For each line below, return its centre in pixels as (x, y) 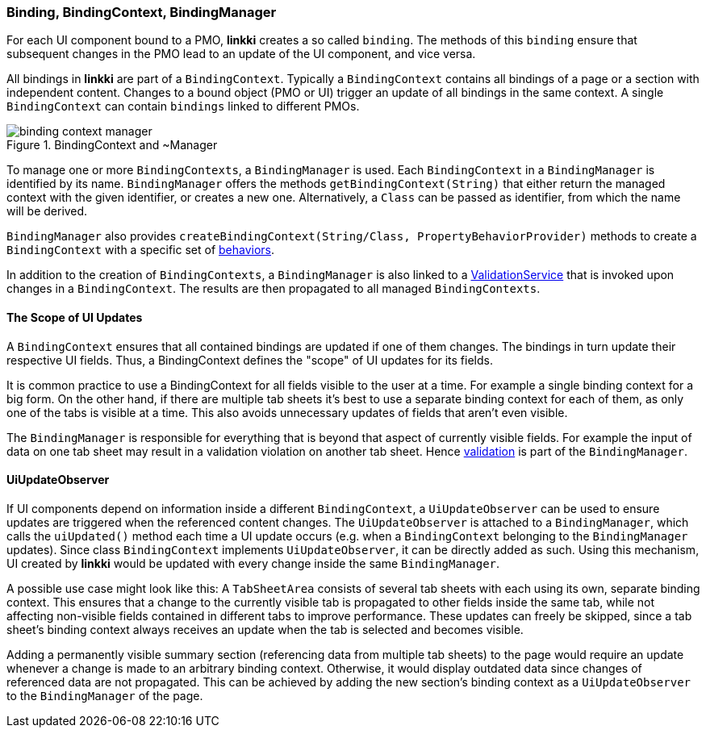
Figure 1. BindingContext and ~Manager (112, 145)
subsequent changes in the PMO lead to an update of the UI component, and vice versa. (241, 54)
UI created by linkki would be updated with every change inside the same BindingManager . (253, 563)
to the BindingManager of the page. (105, 695)
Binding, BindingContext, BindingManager (142, 12)
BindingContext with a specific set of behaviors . (141, 250)
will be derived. (47, 211)
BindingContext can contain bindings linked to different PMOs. (183, 106)
